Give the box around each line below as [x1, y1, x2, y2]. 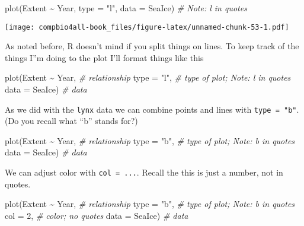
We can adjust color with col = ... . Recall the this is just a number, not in [5, 166, 283, 179]
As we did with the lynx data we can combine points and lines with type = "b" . [5, 103, 299, 115]
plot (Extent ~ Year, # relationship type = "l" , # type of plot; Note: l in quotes [5, 71, 291, 84]
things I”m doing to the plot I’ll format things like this [5, 51, 204, 63]
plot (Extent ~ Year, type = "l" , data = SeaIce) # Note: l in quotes [5, 2, 247, 14]
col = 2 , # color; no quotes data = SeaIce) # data [5, 209, 188, 221]
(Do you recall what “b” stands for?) [5, 114, 138, 127]
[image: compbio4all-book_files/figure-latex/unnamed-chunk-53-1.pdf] [5, 23, 289, 31]
